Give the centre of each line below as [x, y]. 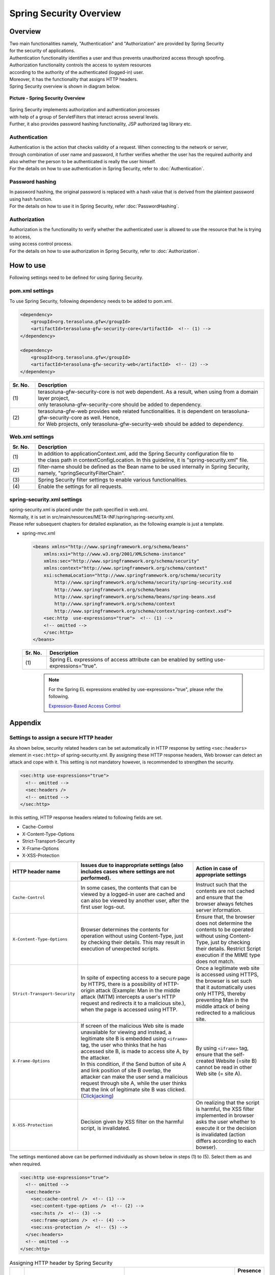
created [205, 1061]
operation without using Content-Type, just [132, 936]
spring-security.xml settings [46, 499]
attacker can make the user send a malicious [134, 1077]
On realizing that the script [228, 1103]
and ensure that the [219, 898]
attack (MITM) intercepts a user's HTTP [128, 997]
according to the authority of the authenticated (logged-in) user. [77, 72]
